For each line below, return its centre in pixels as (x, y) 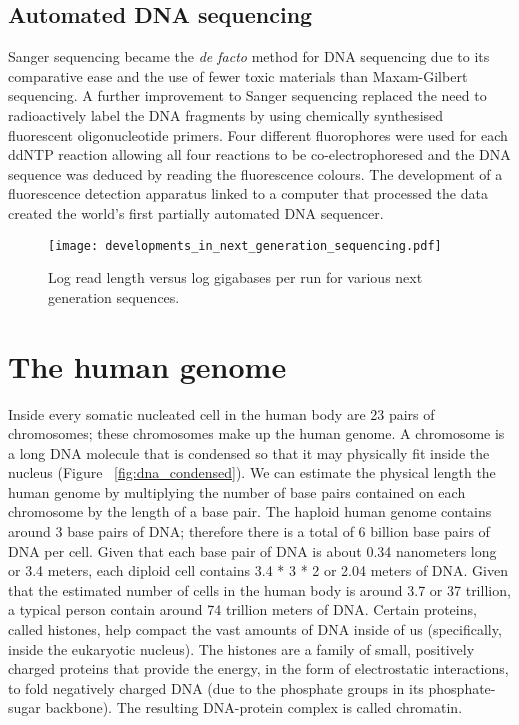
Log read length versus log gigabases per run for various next (235, 277)
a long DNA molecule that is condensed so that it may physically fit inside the (249, 452)
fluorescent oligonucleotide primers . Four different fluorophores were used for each (258, 134)
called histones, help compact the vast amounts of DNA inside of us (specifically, (255, 629)
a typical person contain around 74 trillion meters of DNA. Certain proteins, (242, 609)
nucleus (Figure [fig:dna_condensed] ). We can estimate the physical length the (252, 472)
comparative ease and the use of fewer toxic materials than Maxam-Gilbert (238, 75)
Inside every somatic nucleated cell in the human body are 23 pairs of (221, 413)
